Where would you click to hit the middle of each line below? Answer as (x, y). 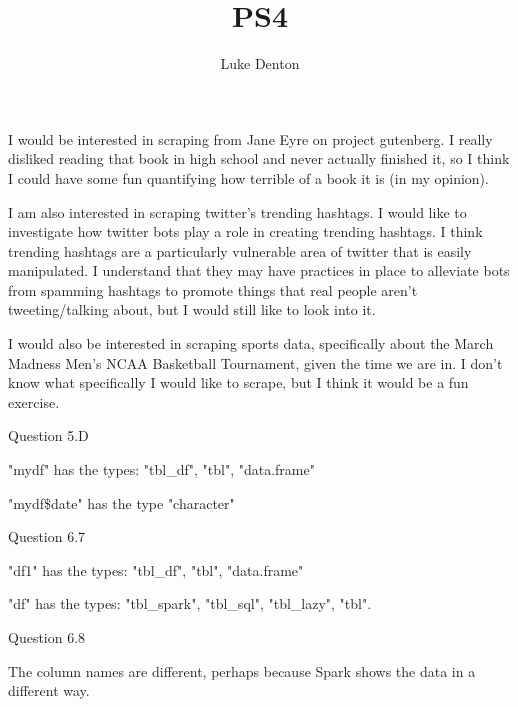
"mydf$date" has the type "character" (121, 502)
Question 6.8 (47, 637)
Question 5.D (48, 435)
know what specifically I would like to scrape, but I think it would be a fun (238, 382)
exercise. (34, 401)
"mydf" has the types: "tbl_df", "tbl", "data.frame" (161, 469)
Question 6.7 (47, 536)
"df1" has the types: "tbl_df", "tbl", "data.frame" (156, 569)
